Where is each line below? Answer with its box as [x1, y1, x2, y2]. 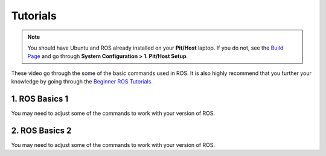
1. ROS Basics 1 [11, 94, 69, 104]
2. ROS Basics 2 [11, 125, 72, 135]
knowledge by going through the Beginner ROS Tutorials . [11, 78, 153, 85]
